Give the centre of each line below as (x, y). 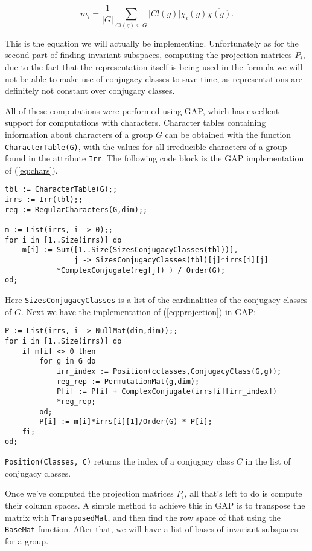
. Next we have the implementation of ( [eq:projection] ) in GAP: (138, 311)
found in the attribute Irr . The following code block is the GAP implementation (154, 158)
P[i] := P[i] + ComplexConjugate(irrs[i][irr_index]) (167, 392)
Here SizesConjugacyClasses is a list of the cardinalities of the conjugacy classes (156, 300)
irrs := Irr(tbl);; (44, 200)
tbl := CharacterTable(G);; (61, 190)
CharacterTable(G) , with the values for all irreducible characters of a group (146, 146)
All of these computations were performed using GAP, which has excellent (142, 110)
